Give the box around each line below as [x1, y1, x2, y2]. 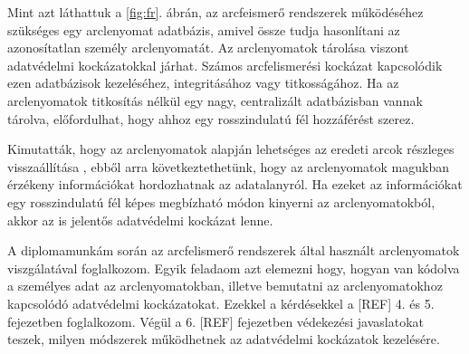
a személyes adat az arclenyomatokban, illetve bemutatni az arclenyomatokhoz [7, 276, 443, 295]
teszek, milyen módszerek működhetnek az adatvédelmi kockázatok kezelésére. [7, 330, 440, 349]
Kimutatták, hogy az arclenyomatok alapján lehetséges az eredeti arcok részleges [7, 139, 455, 158]
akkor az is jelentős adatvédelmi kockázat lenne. [7, 210, 273, 229]
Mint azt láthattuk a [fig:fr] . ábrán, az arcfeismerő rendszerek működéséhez [7, 3, 424, 21]
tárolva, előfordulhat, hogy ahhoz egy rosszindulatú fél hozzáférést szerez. [7, 109, 415, 128]
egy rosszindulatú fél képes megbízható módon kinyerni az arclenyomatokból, [7, 192, 435, 211]
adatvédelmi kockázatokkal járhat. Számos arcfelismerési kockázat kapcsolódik [7, 55, 443, 74]
